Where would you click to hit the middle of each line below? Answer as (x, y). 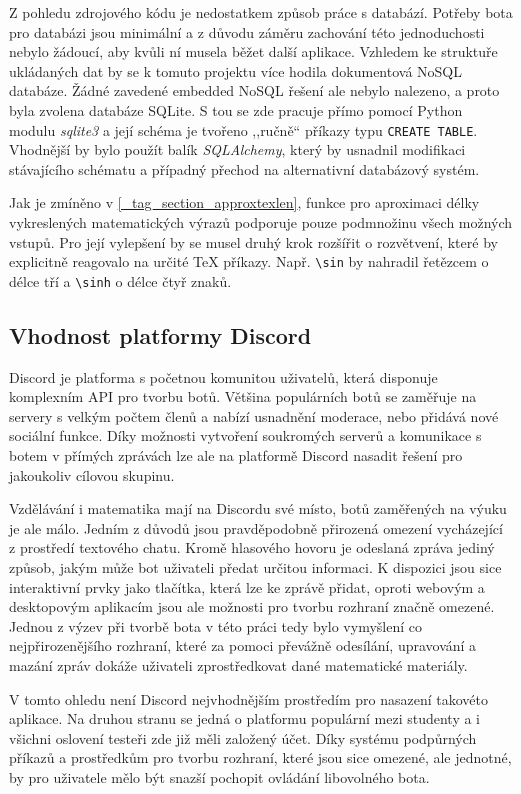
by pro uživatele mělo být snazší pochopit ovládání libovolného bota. (219, 776)
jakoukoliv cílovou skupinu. (92, 474)
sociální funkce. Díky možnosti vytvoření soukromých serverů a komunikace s (245, 435)
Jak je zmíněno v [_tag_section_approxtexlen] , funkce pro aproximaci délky (244, 202)
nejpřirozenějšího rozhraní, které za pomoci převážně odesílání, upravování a (243, 645)
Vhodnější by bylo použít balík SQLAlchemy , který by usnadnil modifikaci (237, 149)
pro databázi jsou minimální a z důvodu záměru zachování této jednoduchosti (247, 31)
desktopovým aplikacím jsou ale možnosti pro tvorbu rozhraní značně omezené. (252, 606)
